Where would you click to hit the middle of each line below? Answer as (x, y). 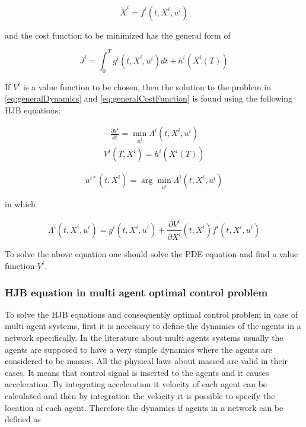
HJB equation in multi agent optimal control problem (136, 292)
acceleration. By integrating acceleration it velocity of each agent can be (136, 384)
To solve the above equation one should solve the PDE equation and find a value (152, 254)
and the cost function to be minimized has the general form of (118, 35)
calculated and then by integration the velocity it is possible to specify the (140, 396)
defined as (23, 419)
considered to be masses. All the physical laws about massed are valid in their (146, 361)
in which (20, 203)
